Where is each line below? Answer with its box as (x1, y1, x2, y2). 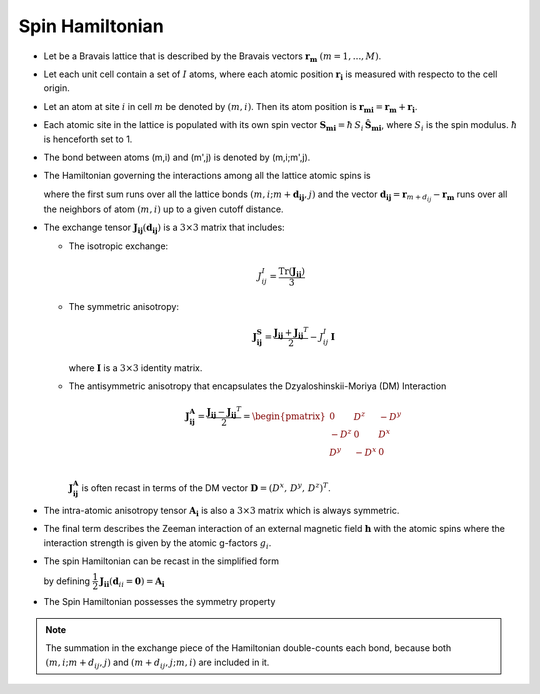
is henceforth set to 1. (43, 133, 133, 145)
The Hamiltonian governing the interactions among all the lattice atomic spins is (43, 170, 372, 182)
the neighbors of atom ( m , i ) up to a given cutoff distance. (43, 203, 284, 215)
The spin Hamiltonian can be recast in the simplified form (43, 555, 280, 567)
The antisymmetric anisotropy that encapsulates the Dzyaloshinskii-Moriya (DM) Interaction (68, 380, 447, 392)
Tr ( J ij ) (278, 265, 305, 279)
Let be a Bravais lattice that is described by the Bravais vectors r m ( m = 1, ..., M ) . (43, 50, 382, 64)
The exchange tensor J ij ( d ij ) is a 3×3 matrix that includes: (43, 221, 285, 236)
